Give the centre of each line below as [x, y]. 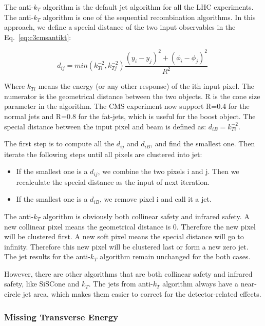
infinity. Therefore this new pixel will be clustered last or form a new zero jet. [126, 246]
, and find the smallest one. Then [203, 143]
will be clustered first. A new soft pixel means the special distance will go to [124, 236]
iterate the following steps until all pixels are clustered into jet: [103, 154]
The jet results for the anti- [47, 256]
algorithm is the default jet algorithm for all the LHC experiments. [148, 7]
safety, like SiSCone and [42, 284]
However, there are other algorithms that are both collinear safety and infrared [128, 273]
